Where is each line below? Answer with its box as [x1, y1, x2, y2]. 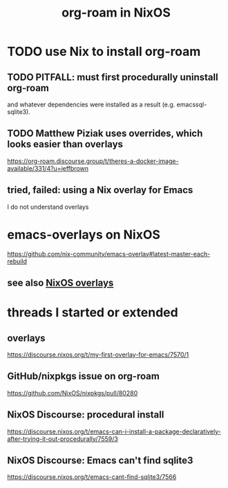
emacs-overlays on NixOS [7, 227, 161, 243]
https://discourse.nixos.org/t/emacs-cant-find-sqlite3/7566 [7, 473, 177, 481]
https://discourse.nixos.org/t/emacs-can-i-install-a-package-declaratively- [7, 427, 221, 435]
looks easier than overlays [7, 138, 123, 150]
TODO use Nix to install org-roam [7, 44, 201, 59]
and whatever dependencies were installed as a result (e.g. [7, 100, 175, 109]
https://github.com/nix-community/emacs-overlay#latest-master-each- [7, 250, 211, 258]
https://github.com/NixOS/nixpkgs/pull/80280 [7, 388, 138, 397]
